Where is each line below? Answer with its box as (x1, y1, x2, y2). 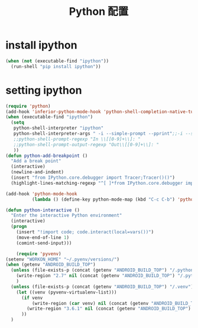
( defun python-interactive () (5, 207, 80, 213)
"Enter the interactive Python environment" (11, 213, 122, 218)
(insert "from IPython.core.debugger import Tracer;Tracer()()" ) (11, 175, 176, 181)
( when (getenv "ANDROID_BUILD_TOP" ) (5, 262, 96, 268)
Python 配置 (69, 5, 129, 18)
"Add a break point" (11, 158, 61, 164)
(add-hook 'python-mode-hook (5, 191, 77, 197)
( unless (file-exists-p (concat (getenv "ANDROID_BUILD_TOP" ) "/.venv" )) (11, 284, 196, 290)
